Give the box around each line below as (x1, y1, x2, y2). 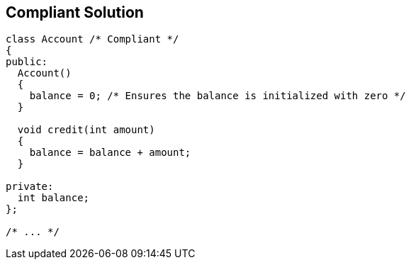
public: (6, 56, 48, 68)
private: (6, 181, 54, 193)
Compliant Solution (6, 4, 144, 21)
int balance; (17, 192, 90, 204)
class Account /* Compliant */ (6, 33, 179, 45)
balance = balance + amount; (29, 147, 191, 159)
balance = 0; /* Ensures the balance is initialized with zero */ (29, 90, 406, 102)
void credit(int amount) (17, 124, 155, 136)
